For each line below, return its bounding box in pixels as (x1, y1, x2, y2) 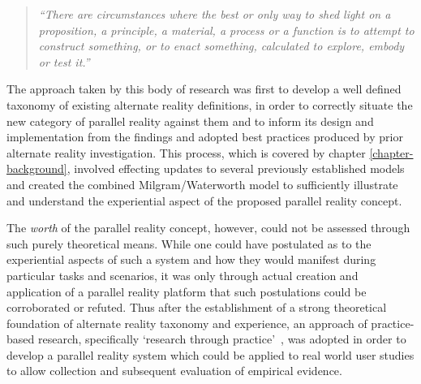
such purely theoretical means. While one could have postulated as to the (6, 235, 372, 252)
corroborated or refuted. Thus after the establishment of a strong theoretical (6, 299, 387, 316)
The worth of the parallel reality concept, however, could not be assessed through (6, 219, 410, 236)
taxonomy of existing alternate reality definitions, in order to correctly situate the (6, 96, 413, 113)
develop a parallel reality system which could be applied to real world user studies (6, 346, 415, 363)
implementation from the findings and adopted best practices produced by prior (6, 128, 403, 145)
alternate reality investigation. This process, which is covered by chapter (6, 144, 366, 161)
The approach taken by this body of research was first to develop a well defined (6, 80, 402, 97)
